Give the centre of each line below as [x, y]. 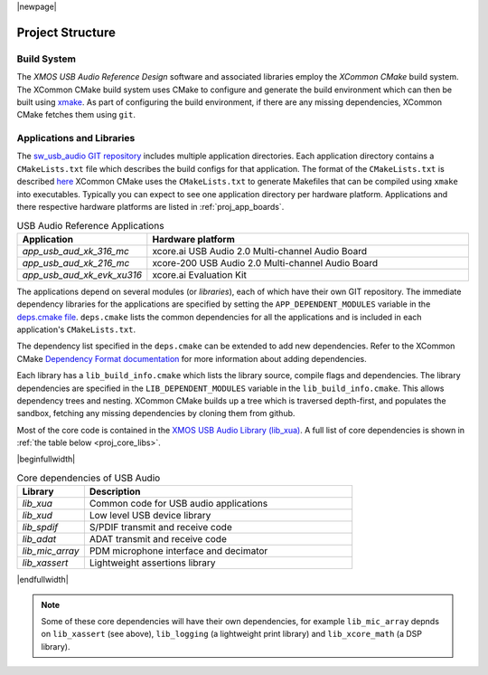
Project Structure [66, 32]
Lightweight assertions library [152, 563]
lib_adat [39, 539]
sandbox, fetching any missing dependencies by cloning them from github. [156, 414]
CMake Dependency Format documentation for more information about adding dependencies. [192, 358]
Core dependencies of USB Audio [89, 478]
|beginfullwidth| [46, 459]
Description [115, 491]
